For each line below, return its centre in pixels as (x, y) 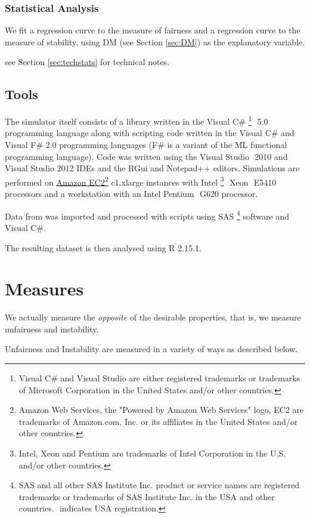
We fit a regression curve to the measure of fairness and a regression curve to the (153, 30)
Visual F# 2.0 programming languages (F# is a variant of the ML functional (146, 145)
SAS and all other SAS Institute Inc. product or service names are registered (159, 485)
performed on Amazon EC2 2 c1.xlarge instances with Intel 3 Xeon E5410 (141, 181)
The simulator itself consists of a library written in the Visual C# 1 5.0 (137, 120)
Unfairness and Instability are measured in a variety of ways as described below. (151, 349)
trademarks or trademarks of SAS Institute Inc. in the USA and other (147, 496)
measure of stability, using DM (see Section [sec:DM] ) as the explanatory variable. (155, 41)
